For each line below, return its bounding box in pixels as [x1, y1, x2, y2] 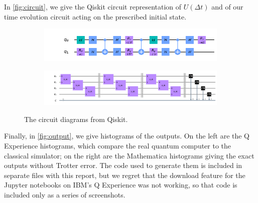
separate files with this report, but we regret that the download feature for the [4, 169, 245, 180]
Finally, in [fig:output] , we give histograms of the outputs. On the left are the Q [4, 130, 250, 141]
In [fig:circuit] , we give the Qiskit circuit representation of [4, 1, 182, 11]
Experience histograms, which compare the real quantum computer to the [4, 140, 231, 151]
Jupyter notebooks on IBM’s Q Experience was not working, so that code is [4, 179, 237, 190]
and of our [211, 1, 243, 11]
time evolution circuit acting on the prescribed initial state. [4, 11, 187, 21]
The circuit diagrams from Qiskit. [24, 113, 128, 124]
